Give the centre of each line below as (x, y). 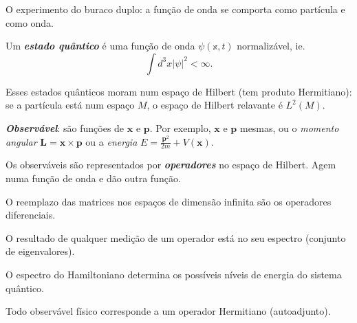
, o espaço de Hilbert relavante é (215, 105)
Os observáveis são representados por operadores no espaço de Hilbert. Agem (171, 165)
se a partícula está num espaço (70, 105)
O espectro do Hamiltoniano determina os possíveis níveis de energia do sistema (174, 274)
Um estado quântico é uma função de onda (100, 46)
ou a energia (111, 141)
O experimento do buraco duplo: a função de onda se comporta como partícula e (175, 9)
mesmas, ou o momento (289, 127)
